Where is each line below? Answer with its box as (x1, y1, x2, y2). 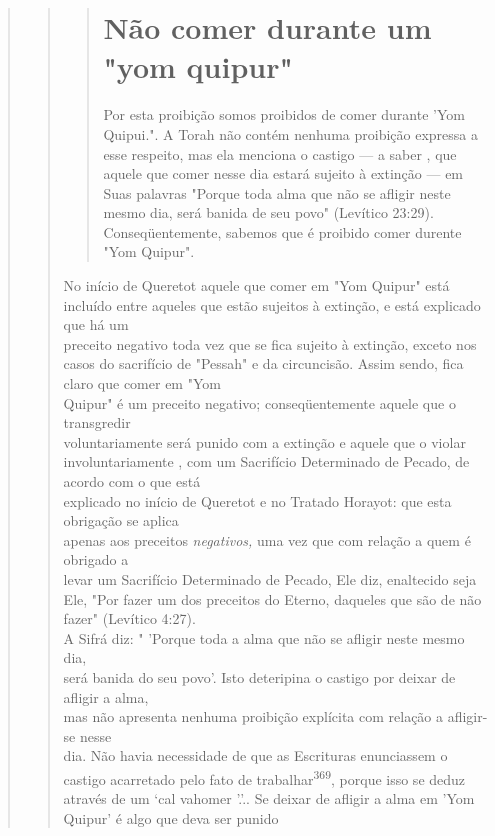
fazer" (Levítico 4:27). (63, 608, 196, 629)
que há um (63, 314, 129, 335)
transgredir (63, 412, 131, 433)
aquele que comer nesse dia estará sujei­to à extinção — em (103, 163, 464, 184)
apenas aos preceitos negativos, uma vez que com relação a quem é (63, 529, 471, 550)
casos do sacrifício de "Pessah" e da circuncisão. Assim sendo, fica (63, 353, 464, 374)
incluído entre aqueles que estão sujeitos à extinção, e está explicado (63, 294, 481, 315)
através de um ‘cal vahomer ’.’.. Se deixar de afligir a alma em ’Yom (63, 788, 475, 809)
